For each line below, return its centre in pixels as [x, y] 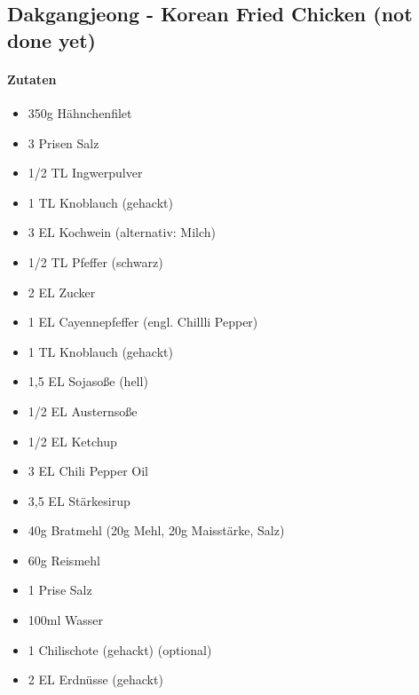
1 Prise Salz [60, 590]
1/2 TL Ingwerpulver [85, 173]
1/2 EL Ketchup [72, 441]
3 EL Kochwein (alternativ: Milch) [122, 232]
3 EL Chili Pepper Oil [88, 471]
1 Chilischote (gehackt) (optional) [120, 649]
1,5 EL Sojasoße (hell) [88, 381]
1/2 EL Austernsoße [83, 411]
